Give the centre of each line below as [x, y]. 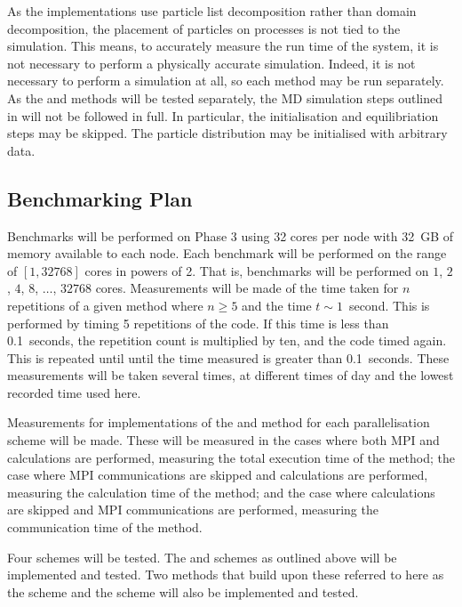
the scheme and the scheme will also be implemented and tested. [183, 591]
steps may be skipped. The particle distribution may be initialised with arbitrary [227, 133]
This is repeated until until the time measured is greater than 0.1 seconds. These [228, 357]
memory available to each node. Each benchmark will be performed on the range [227, 253]
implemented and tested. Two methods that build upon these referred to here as [226, 575]
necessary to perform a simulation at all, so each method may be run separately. [226, 81]
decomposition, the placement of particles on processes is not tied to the [204, 28]
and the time [277, 305]
